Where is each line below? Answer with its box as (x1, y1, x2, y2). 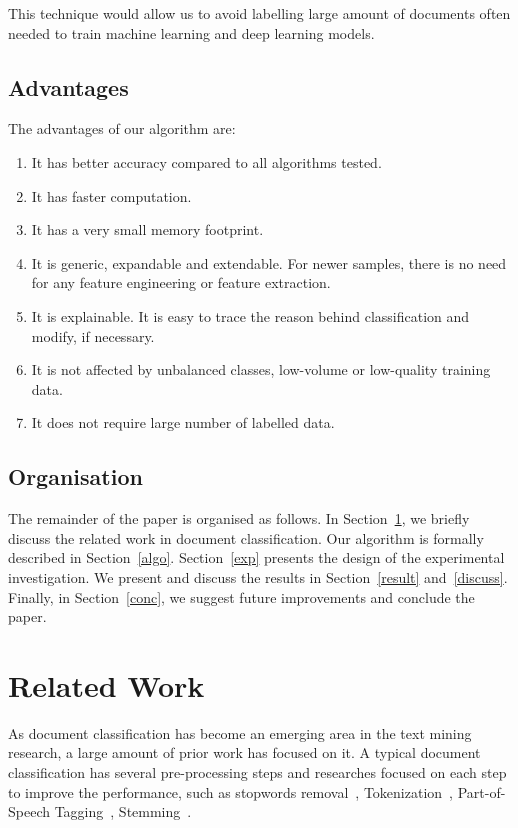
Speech (8, 801, 50, 822)
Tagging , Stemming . (54, 801, 192, 822)
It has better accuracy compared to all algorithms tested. (31, 151, 382, 172)
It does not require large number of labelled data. (31, 412, 335, 433)
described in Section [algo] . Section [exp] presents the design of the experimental (8, 547, 505, 568)
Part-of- (457, 781, 506, 802)
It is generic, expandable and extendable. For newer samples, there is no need (31, 252, 507, 273)
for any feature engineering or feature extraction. (31, 272, 331, 293)
